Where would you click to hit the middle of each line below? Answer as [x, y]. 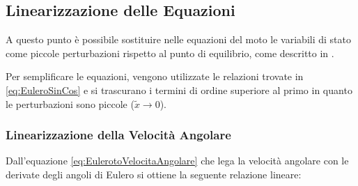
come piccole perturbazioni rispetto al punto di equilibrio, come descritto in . [170, 53]
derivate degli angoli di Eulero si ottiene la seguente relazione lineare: [154, 174]
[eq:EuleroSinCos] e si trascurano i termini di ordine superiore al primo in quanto [179, 90]
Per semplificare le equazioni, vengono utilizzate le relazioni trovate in [155, 76]
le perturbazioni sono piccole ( [70, 103]
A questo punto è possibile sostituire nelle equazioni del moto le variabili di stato [178, 39]
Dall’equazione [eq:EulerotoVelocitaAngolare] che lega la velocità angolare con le [177, 161]
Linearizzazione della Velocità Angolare [118, 135]
